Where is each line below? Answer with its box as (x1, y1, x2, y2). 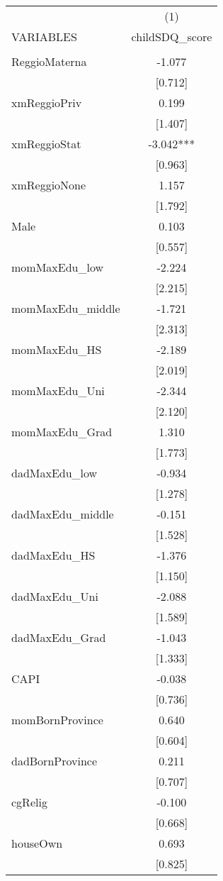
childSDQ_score (131, 28, 212, 45)
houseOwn (11, 835, 63, 851)
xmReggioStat (11, 135, 81, 152)
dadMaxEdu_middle (11, 506, 114, 522)
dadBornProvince (11, 753, 98, 769)
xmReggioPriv (11, 94, 82, 111)
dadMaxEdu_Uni (11, 588, 98, 604)
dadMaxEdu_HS (11, 547, 96, 563)
